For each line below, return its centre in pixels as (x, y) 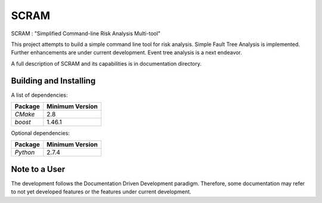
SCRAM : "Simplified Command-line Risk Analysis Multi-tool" (86, 33)
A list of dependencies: (39, 95)
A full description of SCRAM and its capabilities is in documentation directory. (106, 63)
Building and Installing (53, 81)
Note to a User (38, 169)
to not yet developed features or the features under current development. (101, 192)
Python (25, 152)
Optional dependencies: (40, 133)
